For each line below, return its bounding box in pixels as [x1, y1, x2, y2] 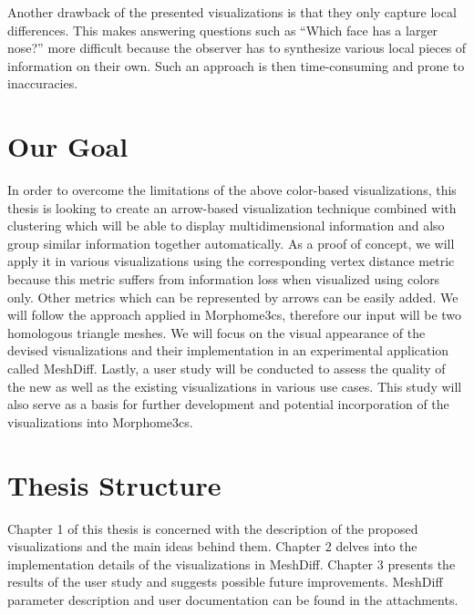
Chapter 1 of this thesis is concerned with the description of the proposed [7, 518, 418, 538]
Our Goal [7, 128, 129, 165]
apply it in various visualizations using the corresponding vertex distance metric [7, 251, 455, 271]
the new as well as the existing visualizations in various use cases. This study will [7, 376, 462, 395]
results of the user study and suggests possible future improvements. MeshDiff [7, 572, 443, 591]
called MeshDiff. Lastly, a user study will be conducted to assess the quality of [7, 359, 446, 378]
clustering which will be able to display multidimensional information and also [7, 216, 445, 235]
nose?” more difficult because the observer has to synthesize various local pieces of [7, 38, 467, 57]
